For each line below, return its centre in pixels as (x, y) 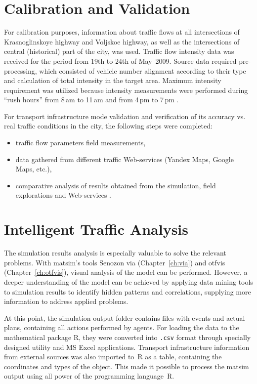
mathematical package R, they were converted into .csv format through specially (128, 337)
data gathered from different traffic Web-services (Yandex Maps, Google (125, 159)
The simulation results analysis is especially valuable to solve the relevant (115, 253)
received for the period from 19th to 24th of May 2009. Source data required (120, 61)
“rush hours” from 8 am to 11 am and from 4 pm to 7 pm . (91, 100)
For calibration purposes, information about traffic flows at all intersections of (122, 32)
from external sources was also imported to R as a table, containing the (113, 357)
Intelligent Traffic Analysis (96, 229)
